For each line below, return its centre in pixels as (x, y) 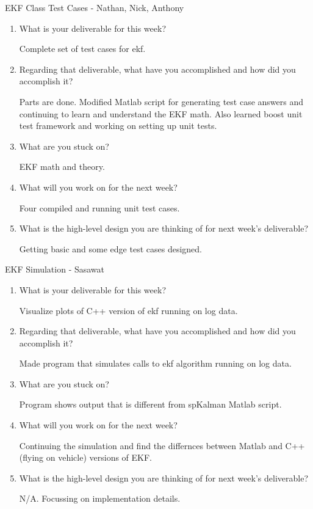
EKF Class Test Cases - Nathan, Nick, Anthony (95, 7)
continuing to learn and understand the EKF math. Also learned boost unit (161, 113)
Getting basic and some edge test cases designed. (110, 248)
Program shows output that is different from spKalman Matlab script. (150, 404)
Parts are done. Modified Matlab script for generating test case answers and (161, 101)
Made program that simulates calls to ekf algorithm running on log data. (155, 363)
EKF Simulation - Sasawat (55, 269)
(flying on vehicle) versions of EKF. (86, 457)
